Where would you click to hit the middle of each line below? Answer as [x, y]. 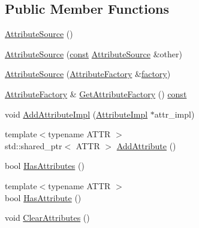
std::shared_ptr [34, 145]
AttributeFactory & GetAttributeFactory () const [96, 93]
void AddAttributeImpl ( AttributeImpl [76, 114]
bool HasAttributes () [45, 166]
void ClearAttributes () [47, 218]
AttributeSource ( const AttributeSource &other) [94, 53]
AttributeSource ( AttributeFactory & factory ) [88, 74]
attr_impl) [174, 114]
